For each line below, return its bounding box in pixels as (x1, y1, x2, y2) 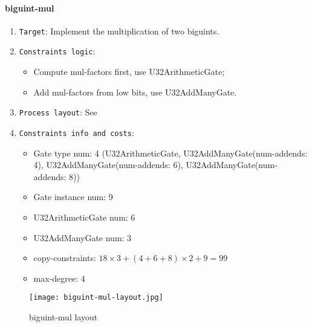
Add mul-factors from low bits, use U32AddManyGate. (33, 85, 237, 98)
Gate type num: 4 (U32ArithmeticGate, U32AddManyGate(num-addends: (33, 146, 308, 159)
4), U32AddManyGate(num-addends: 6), (33, 158, 183, 171)
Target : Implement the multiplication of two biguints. (19, 24, 219, 37)
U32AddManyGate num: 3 (33, 231, 132, 244)
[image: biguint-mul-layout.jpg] (29, 293, 163, 302)
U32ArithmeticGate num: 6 (33, 210, 135, 223)
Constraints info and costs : (19, 126, 134, 138)
